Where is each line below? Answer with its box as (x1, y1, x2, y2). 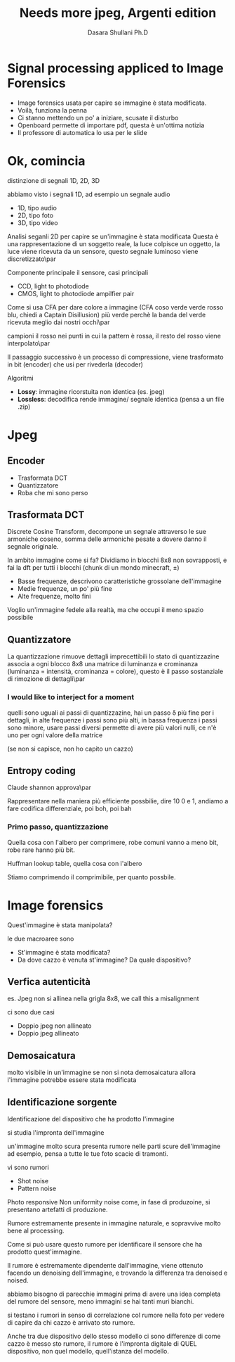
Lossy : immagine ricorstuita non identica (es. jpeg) (17, 387, 165, 395)
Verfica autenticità (7, 976, 91, 988)
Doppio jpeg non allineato (17, 1021, 92, 1030)
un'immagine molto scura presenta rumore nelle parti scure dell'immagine (7, 1142, 221, 1151)
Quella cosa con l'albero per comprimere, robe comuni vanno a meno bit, (7, 838, 219, 846)
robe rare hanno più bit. (7, 846, 76, 854)
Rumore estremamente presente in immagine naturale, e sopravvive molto (7, 1219, 221, 1228)
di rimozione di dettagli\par (7, 675, 86, 683)
